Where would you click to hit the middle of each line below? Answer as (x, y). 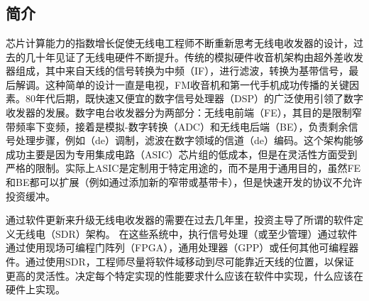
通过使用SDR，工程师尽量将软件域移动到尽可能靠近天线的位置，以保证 (189, 261)
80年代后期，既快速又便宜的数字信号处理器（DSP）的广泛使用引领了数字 (194, 98)
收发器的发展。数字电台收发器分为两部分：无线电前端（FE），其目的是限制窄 (184, 112)
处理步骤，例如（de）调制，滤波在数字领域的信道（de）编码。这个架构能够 (189, 140)
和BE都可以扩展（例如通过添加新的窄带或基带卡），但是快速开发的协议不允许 (184, 181)
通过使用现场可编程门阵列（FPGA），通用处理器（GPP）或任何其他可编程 (177, 247)
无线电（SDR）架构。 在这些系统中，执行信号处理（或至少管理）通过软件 (186, 233)
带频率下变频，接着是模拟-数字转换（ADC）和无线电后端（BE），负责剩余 (177, 126)
